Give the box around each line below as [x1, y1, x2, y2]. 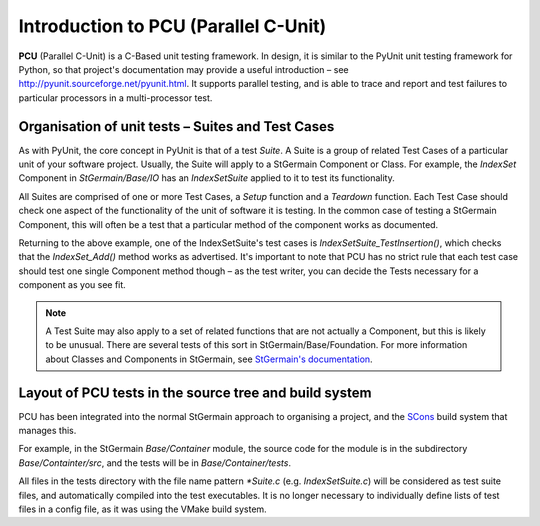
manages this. [18, 425, 77, 436]
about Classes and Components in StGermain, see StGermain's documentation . [45, 353, 374, 365]
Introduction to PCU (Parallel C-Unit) [18, 15, 327, 37]
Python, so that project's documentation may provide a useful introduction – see [18, 63, 349, 75]
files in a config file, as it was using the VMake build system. [18, 503, 267, 515]
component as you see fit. [18, 279, 127, 291]
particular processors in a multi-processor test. [18, 91, 213, 104]
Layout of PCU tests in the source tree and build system [18, 384, 372, 401]
